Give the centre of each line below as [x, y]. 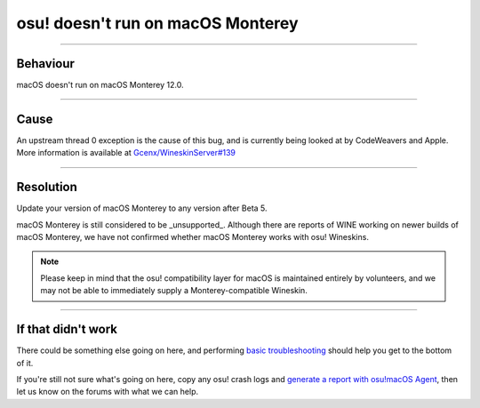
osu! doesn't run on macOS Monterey [157, 23]
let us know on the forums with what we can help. [108, 392]
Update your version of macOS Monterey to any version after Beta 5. [142, 208]
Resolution [47, 187]
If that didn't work [67, 329]
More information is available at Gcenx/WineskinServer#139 [126, 153]
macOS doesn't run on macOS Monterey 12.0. [100, 85]
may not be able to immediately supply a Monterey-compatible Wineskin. [174, 291]
